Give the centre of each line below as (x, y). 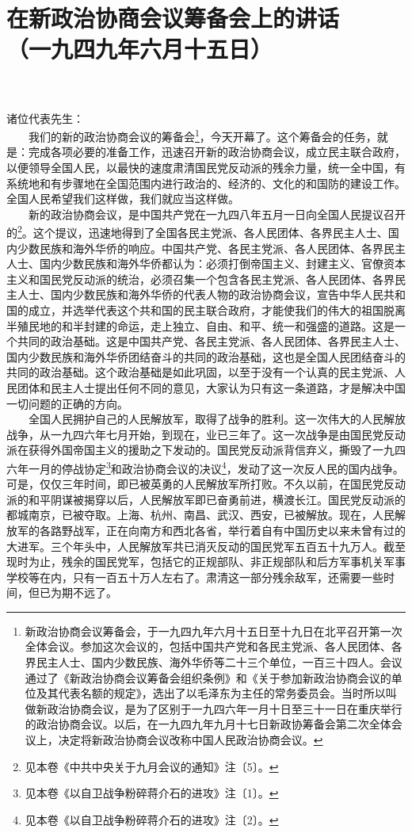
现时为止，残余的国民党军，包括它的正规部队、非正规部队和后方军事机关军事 (206, 562)
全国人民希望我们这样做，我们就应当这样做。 (123, 199)
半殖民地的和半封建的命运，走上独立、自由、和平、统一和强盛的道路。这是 (200, 325)
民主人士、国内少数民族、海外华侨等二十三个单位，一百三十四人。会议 (219, 662)
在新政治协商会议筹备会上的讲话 (173, 18)
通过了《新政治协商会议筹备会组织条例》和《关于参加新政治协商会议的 (208, 677)
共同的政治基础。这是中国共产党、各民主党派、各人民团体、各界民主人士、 (211, 341)
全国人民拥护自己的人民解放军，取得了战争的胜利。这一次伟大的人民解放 (217, 419)
